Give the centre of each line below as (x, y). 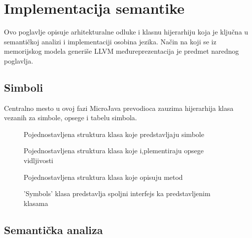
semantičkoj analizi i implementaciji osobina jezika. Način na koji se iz (110, 41)
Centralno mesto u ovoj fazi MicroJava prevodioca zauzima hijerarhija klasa (119, 108)
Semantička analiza (54, 229)
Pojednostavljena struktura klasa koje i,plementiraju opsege (114, 151)
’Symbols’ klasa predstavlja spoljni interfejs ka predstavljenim (117, 193)
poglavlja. (19, 60)
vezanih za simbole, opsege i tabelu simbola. (71, 118)
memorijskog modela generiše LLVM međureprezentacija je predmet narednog (122, 51)
